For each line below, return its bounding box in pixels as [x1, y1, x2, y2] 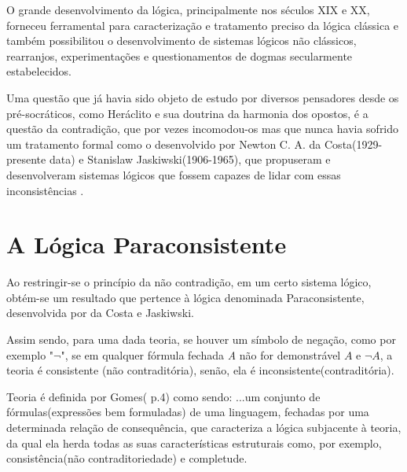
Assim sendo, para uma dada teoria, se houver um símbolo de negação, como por [6, 331, 396, 348]
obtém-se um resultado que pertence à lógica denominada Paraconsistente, [6, 289, 365, 305]
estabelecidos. [6, 63, 71, 79]
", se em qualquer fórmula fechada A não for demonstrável [60, 346, 341, 363]
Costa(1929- [324, 135, 383, 152]
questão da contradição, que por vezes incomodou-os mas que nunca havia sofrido [6, 120, 399, 137]
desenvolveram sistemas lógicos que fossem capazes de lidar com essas [6, 166, 341, 183]
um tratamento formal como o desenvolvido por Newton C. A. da [6, 135, 321, 152]
